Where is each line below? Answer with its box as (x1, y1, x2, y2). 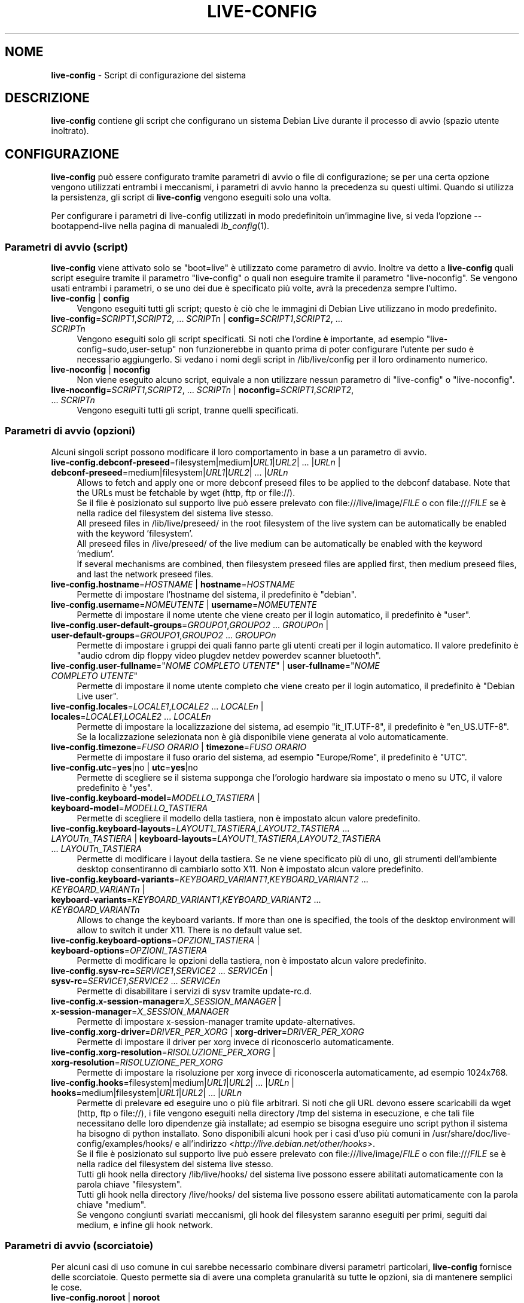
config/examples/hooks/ (77, 1138, 173, 1149)
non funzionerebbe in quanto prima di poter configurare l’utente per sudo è (178, 344, 474, 355)
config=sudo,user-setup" (77, 344, 176, 355)
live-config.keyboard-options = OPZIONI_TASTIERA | (51, 934, 260, 945)
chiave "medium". (77, 1199, 147, 1210)
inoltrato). (51, 126, 89, 136)
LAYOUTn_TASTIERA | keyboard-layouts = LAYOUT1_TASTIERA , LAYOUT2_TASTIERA (51, 833, 381, 844)
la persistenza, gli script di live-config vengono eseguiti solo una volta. (51, 192, 331, 203)
